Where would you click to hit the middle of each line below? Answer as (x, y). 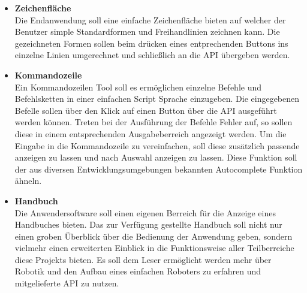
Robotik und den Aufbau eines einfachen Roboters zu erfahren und (138, 271)
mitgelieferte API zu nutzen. (67, 283)
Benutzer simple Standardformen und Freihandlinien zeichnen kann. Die (147, 31)
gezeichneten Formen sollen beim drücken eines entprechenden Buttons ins (151, 43)
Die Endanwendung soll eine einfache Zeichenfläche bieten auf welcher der (150, 19)
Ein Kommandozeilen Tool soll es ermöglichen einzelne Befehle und (138, 87)
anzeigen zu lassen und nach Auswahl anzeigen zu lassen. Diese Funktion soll (156, 157)
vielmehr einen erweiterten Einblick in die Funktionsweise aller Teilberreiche (154, 248)
